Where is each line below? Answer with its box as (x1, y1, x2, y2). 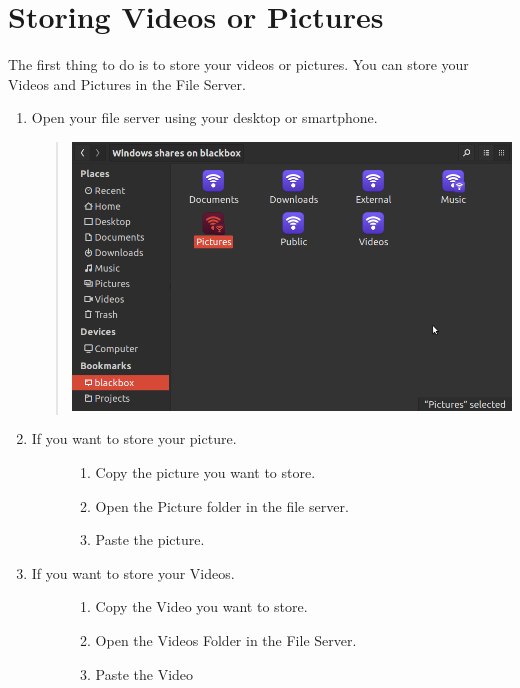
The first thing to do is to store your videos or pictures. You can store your (8, 54, 469, 75)
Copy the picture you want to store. (95, 462, 316, 483)
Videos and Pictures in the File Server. (8, 73, 246, 94)
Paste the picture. (95, 529, 205, 550)
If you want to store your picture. (31, 428, 237, 449)
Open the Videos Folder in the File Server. (95, 630, 357, 651)
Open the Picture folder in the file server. (95, 495, 349, 516)
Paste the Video (95, 663, 194, 684)
